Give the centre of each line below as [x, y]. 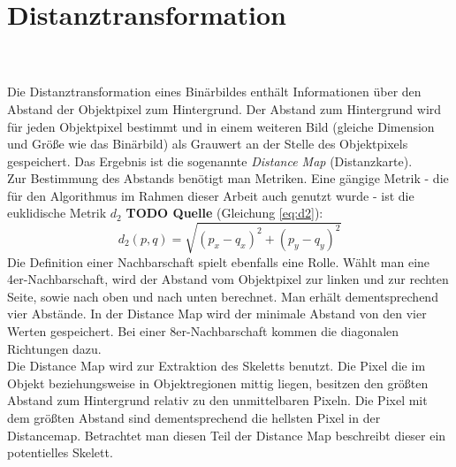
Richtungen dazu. [54, 348]
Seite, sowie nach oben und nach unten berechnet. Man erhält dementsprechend [223, 296]
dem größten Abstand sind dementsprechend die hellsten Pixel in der [194, 417]
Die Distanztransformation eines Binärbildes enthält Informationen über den [214, 92]
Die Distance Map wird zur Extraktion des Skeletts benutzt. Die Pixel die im [217, 366]
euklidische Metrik [57, 213]
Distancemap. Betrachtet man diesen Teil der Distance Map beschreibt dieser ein [227, 435]
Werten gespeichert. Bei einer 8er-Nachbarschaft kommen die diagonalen [203, 330]
